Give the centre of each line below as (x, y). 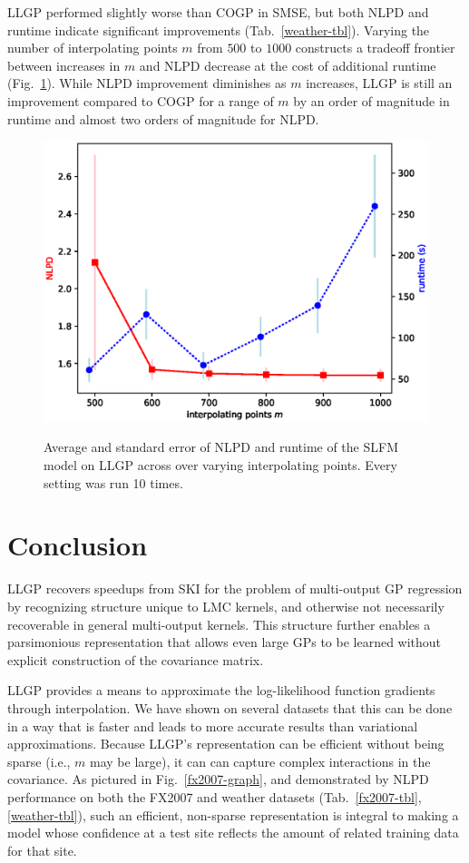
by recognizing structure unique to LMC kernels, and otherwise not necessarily (226, 606)
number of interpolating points (93, 48)
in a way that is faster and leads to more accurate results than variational (213, 726)
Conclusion (78, 545)
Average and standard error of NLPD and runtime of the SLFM (221, 447)
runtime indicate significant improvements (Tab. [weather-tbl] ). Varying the (219, 29)
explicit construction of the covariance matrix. (136, 659)
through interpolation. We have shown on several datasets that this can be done (230, 707)
